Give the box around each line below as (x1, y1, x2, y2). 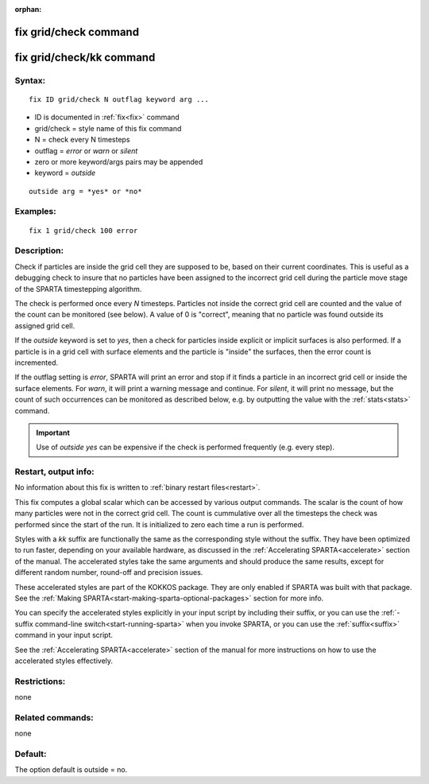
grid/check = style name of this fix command (34, 123, 182, 133)
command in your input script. (14, 631, 114, 640)
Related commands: (14, 712, 95, 723)
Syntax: (14, 75, 46, 86)
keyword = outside (34, 168, 96, 178)
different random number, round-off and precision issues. (14, 568, 203, 577)
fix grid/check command (14, 25, 139, 39)
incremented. (14, 358, 59, 367)
